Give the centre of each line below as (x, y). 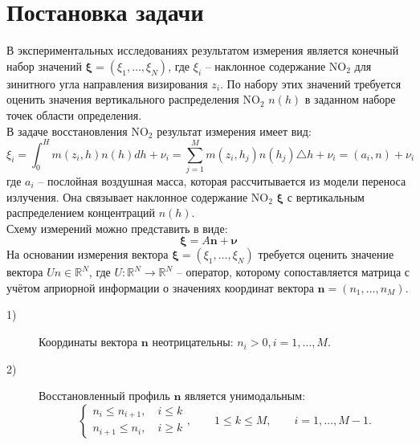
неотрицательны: (193, 342)
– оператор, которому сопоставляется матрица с (293, 272)
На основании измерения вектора (88, 254)
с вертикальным (326, 196)
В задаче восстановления (67, 131)
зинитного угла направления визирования (107, 83)
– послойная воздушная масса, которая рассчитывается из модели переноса (222, 180)
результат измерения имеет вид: (234, 131)
